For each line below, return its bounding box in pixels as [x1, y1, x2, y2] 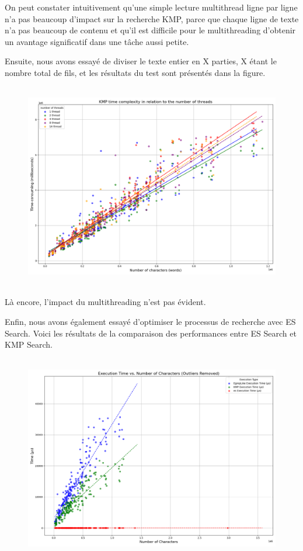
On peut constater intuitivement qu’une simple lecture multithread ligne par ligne [5, 1, 298, 13]
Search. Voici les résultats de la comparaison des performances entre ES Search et [5, 327, 297, 339]
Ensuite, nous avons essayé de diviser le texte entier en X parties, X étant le [5, 55, 277, 67]
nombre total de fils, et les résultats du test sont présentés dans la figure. [5, 66, 266, 78]
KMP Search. [5, 338, 53, 351]
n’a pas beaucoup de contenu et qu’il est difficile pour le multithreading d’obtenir [5, 24, 296, 36]
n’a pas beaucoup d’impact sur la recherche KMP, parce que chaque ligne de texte [5, 12, 299, 25]
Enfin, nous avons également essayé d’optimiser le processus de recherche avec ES [5, 315, 296, 327]
